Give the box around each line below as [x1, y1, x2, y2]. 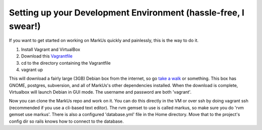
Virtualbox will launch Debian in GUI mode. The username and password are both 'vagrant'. [9, 89, 192, 95]
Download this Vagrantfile [21, 53, 73, 59]
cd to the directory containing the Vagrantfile [21, 60, 111, 66]
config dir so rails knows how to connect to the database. [9, 118, 124, 124]
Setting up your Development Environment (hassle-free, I [9, 7, 245, 18]
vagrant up [21, 67, 43, 72]
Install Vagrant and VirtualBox [21, 46, 81, 52]
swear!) [9, 21, 41, 31]
